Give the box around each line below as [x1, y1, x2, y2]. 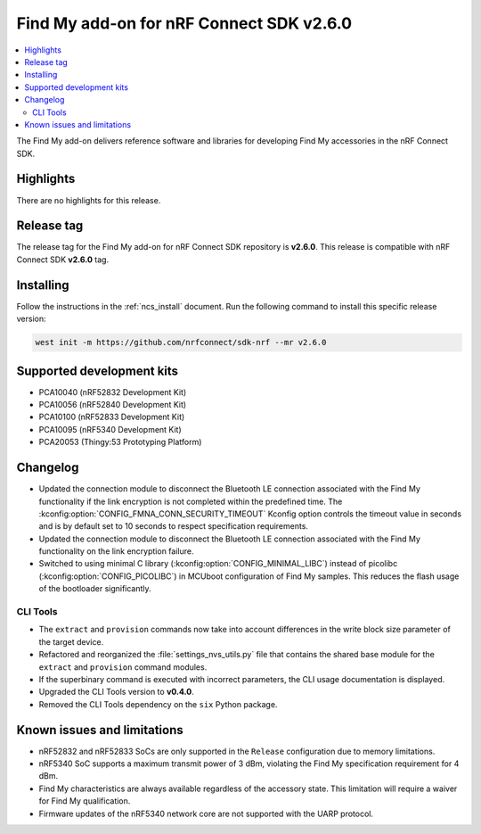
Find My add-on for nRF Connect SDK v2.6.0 [16, 13, 352, 33]
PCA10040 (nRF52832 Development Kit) [38, 386, 187, 397]
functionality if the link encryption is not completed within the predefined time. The [38, 496, 343, 507]
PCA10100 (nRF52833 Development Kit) [38, 411, 185, 423]
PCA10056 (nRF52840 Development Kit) [38, 400, 187, 410]
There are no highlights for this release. [16, 194, 161, 205]
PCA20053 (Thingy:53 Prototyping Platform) [38, 437, 202, 448]
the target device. [38, 636, 104, 647]
